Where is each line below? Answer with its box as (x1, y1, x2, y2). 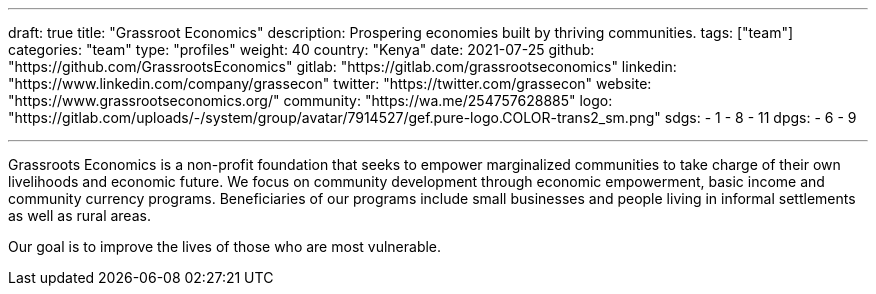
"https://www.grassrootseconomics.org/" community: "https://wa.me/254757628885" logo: (8, 92, 613, 109)
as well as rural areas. (8, 207, 151, 224)
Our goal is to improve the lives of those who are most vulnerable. (8, 238, 442, 255)
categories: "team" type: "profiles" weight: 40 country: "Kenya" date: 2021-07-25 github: (8, 41, 595, 58)
